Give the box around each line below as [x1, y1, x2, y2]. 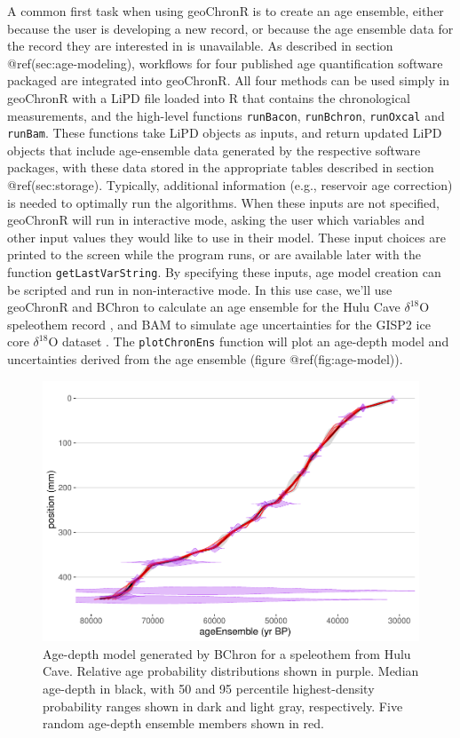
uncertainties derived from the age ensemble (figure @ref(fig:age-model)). [7, 350, 403, 369]
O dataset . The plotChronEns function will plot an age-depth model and [48, 332, 449, 351]
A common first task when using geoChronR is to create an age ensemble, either [7, 2, 444, 20]
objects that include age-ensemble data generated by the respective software [7, 140, 421, 159]
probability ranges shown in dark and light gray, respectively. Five [43, 696, 403, 715]
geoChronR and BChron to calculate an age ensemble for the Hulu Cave [7, 298, 401, 316]
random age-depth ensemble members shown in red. [43, 714, 324, 733]
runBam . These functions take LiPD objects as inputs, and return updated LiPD [7, 123, 442, 142]
